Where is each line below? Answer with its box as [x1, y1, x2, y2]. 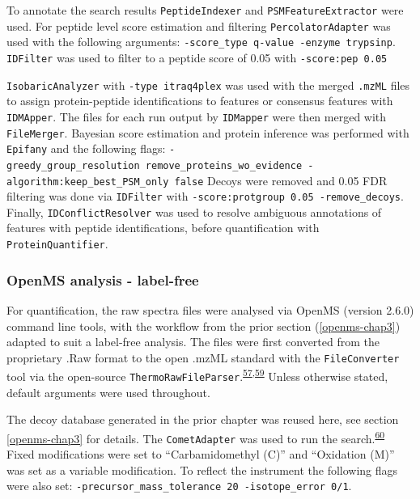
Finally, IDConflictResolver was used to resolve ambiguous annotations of [6, 203, 382, 220]
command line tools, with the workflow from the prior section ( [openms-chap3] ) [6, 317, 401, 334]
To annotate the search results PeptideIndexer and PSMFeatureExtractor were [6, 2, 404, 18]
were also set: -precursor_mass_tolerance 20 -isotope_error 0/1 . [6, 477, 352, 494]
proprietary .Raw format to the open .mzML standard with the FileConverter [6, 349, 400, 366]
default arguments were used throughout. [6, 383, 210, 400]
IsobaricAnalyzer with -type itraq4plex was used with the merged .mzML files [6, 76, 410, 93]
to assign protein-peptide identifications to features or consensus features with [6, 92, 393, 109]
